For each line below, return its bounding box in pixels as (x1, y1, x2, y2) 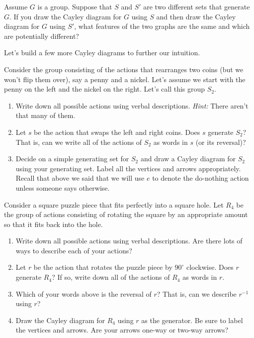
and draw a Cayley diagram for (140, 153, 236, 164)
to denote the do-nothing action (152, 173, 249, 183)
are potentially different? (4, 30, 79, 41)
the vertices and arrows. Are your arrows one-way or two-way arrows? (15, 325, 229, 335)
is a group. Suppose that (37, 1, 112, 11)
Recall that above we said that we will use (15, 173, 145, 183)
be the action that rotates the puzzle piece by (33, 262, 172, 272)
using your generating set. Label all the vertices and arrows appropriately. (15, 163, 241, 173)
